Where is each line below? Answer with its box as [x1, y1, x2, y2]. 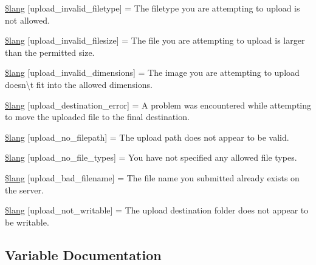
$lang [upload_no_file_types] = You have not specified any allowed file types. [5, 151, 297, 164]
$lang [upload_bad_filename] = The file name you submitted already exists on [5, 171, 300, 184]
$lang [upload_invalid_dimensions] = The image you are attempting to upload [5, 66, 300, 79]
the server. [5, 183, 44, 196]
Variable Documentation [5, 245, 162, 264]
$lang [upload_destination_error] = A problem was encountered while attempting [5, 98, 312, 111]
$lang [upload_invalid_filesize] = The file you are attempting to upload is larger [5, 34, 305, 47]
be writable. [5, 215, 49, 228]
